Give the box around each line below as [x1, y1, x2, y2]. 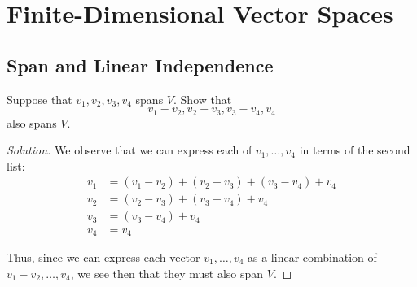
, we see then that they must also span [70, 264, 264, 281]
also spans [7, 114, 57, 131]
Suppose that [7, 90, 72, 107]
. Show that [173, 90, 232, 107]
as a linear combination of [248, 248, 377, 265]
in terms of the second [299, 141, 410, 159]
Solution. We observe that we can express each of [7, 141, 252, 159]
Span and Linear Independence [7, 52, 274, 77]
